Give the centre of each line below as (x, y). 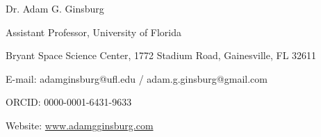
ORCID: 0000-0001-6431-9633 (69, 102)
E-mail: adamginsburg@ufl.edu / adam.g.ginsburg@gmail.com (137, 78)
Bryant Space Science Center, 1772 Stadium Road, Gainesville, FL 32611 (161, 55)
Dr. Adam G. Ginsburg (55, 8)
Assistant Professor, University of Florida (94, 32)
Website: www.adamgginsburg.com (80, 125)
